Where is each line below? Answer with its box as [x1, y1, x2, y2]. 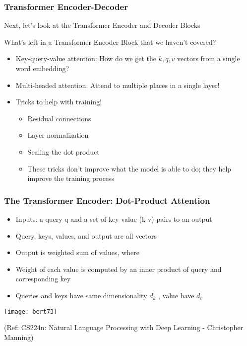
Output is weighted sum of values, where [15, 247, 139, 258]
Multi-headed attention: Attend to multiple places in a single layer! [15, 80, 220, 90]
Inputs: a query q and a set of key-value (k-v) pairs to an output [15, 213, 212, 224]
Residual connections [27, 113, 91, 123]
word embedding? [15, 63, 69, 73]
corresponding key [15, 273, 71, 284]
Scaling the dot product [27, 146, 100, 157]
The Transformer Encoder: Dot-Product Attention [4, 194, 210, 206]
